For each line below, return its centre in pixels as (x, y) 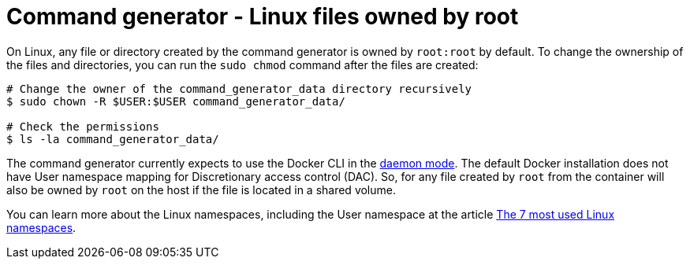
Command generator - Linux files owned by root (263, 17)
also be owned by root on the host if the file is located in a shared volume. (201, 190)
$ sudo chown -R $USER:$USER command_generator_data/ (176, 101)
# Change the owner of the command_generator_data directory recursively (239, 88)
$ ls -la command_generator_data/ (113, 139)
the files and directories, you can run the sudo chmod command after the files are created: (242, 64)
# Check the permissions (83, 126)
